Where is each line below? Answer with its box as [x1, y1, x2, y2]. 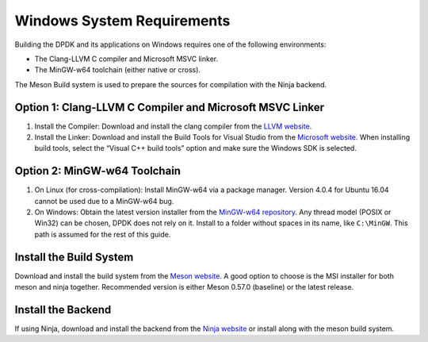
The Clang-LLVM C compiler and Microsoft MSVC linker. [34, 54, 218, 63]
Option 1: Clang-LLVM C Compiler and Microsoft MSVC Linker [14, 100, 325, 114]
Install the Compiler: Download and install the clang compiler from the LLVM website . [34, 121, 312, 131]
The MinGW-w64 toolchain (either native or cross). [34, 65, 201, 75]
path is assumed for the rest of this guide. [34, 229, 171, 239]
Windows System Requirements [14, 12, 231, 29]
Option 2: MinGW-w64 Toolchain [14, 164, 182, 178]
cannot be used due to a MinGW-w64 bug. [34, 196, 174, 206]
